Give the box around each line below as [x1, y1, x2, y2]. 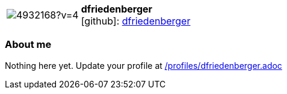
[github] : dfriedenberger [81, 15, 191, 27]
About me [5, 38, 52, 51]
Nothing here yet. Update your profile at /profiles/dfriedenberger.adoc [5, 60, 282, 71]
